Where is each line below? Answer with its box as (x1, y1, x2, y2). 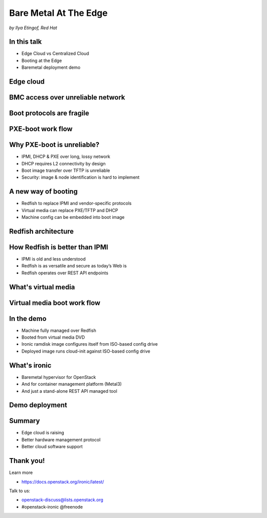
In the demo (9, 314, 47, 323)
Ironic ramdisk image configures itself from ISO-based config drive (21, 341, 158, 347)
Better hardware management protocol (21, 436, 101, 443)
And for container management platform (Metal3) (21, 381, 122, 387)
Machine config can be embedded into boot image (21, 214, 125, 220)
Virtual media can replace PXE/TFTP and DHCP (21, 207, 118, 213)
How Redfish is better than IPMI (9, 243, 108, 251)
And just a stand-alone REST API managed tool (21, 388, 117, 394)
